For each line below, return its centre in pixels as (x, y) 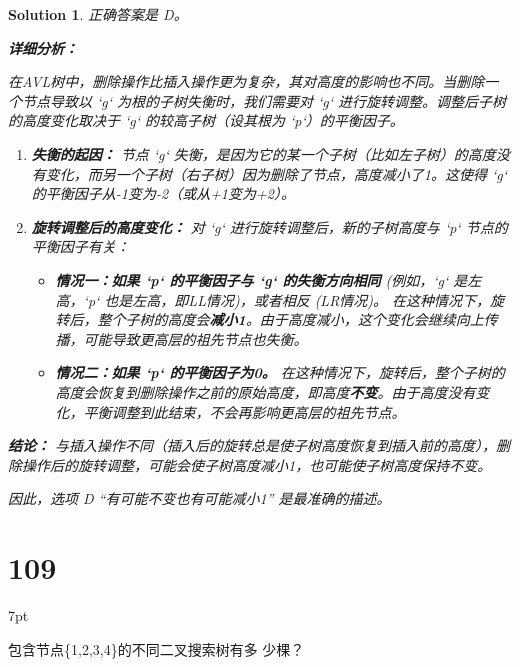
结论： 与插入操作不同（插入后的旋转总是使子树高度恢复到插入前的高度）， (252, 445)
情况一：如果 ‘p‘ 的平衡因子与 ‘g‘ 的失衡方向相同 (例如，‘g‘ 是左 (268, 279)
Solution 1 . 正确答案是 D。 (98, 14)
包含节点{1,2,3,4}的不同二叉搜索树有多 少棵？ (156, 648)
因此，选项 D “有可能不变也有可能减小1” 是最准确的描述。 (199, 498)
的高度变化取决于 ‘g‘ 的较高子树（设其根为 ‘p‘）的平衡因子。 (206, 120)
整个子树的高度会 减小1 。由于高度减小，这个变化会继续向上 (290, 319)
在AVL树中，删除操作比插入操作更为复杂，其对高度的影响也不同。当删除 (246, 81)
